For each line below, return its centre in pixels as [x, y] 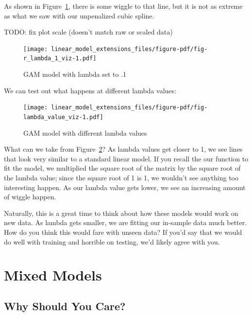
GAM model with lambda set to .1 [75, 74]
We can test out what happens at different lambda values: [90, 90]
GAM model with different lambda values [85, 132]
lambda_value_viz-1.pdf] [63, 117]
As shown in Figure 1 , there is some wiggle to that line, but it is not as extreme [123, 6]
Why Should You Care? [65, 306]
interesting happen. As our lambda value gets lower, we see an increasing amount [125, 187]
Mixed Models [53, 275]
